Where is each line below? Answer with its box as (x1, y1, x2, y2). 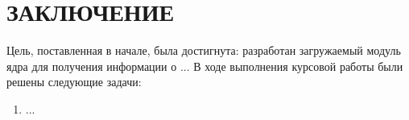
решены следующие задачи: (6, 73, 142, 90)
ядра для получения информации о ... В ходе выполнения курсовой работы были (6, 57, 403, 74)
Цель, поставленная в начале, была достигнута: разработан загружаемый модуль (6, 42, 401, 59)
